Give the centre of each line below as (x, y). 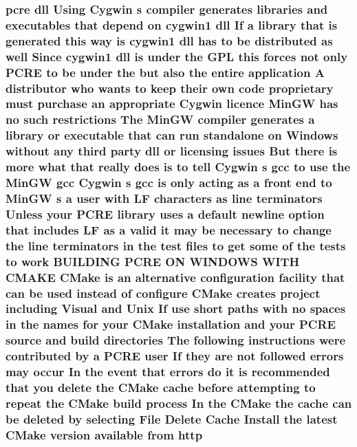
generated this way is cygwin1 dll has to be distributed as (169, 40)
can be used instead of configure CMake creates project (163, 293)
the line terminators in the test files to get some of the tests (176, 245)
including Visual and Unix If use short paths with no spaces (176, 308)
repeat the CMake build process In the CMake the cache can (179, 403)
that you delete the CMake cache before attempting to (161, 388)
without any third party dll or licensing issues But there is (172, 151)
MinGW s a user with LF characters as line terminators (164, 198)
